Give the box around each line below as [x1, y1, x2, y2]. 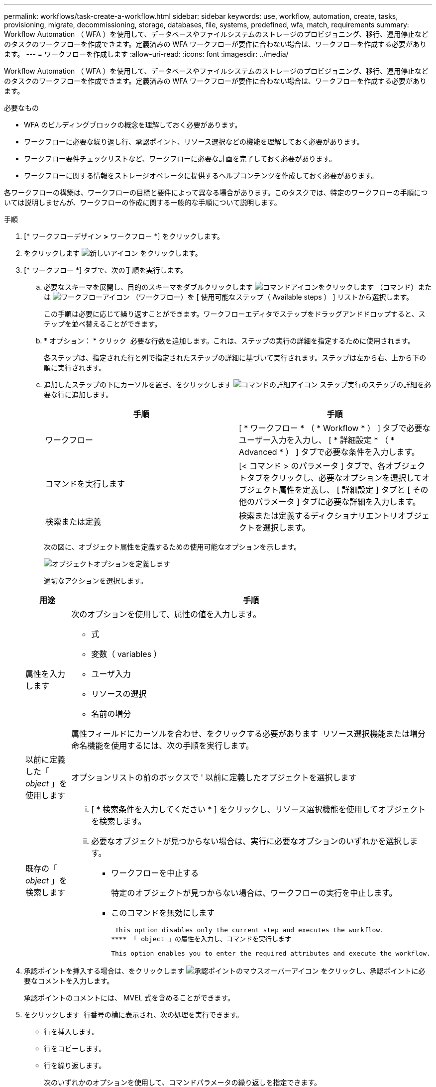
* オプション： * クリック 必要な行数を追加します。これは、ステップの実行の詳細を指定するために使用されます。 [44, 336, 415, 345]
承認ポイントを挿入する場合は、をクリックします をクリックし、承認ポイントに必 [24, 967, 426, 975]
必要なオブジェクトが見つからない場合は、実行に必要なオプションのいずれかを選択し [91, 836, 410, 846]
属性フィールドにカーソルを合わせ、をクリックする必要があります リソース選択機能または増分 [71, 729, 426, 739]
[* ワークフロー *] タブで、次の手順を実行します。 [24, 266, 188, 274]
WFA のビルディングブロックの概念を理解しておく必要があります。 [24, 120, 242, 129]
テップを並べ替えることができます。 [44, 320, 162, 328]
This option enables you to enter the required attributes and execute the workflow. [111, 950, 431, 957]
